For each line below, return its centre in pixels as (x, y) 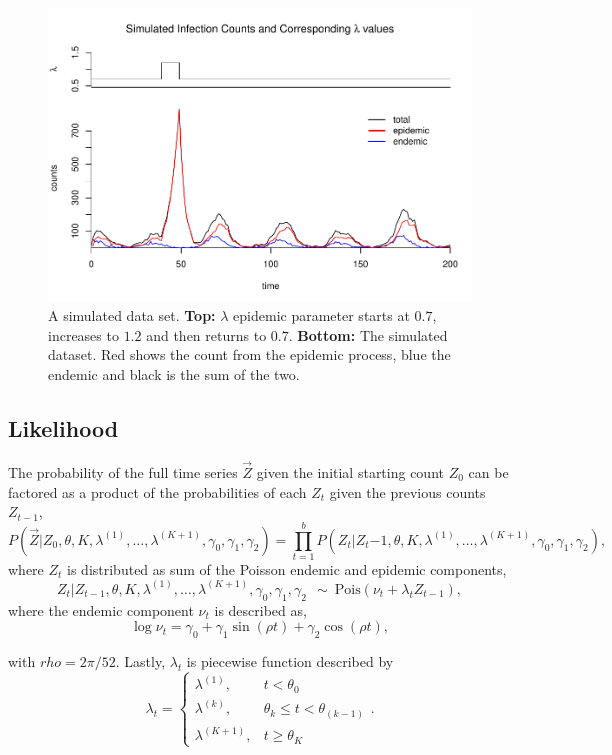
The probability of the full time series (123, 471)
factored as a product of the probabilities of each (157, 491)
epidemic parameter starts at (321, 315)
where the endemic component (101, 609)
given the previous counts (407, 491)
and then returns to (206, 334)
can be (488, 471)
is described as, (260, 609)
